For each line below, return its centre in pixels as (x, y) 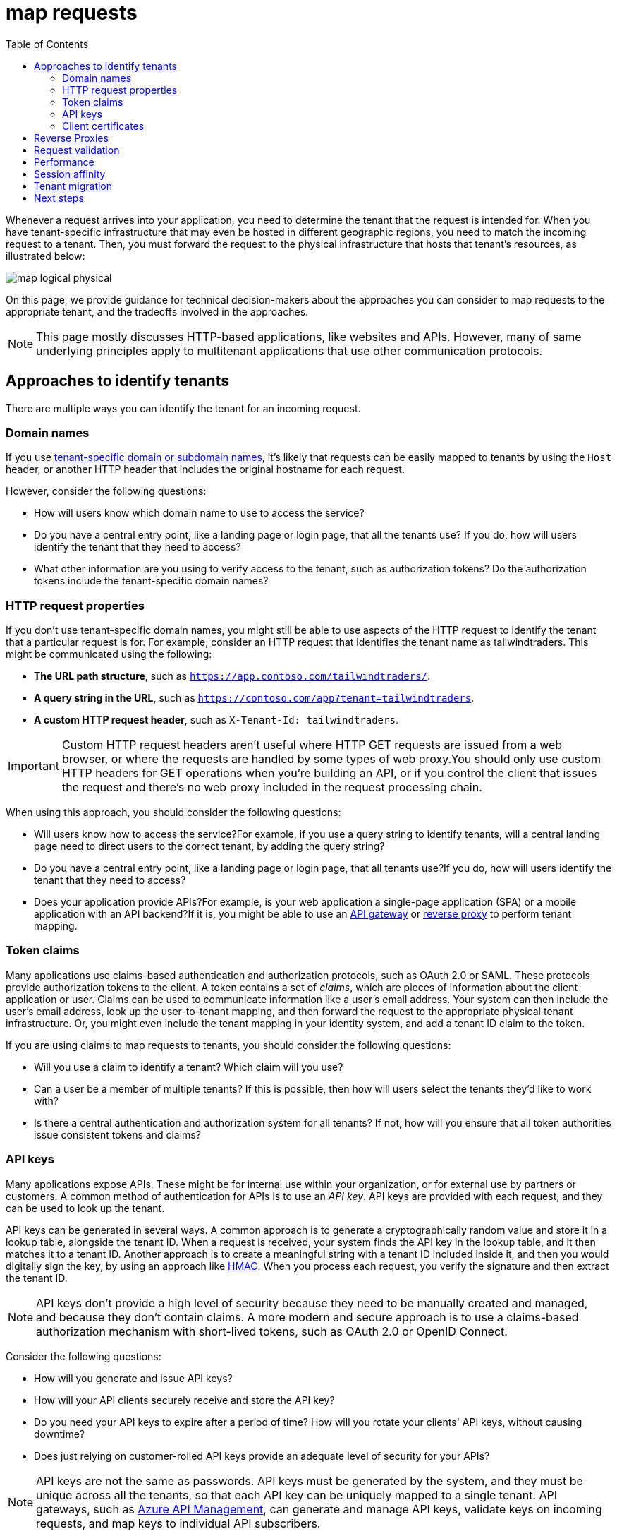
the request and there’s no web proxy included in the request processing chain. (272, 787)
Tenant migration (73, 186)
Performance (64, 162)
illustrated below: (45, 256)
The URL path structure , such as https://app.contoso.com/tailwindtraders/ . (232, 676)
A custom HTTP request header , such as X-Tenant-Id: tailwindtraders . (216, 720)
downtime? (59, 1434)
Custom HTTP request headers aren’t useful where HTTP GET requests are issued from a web (312, 745)
